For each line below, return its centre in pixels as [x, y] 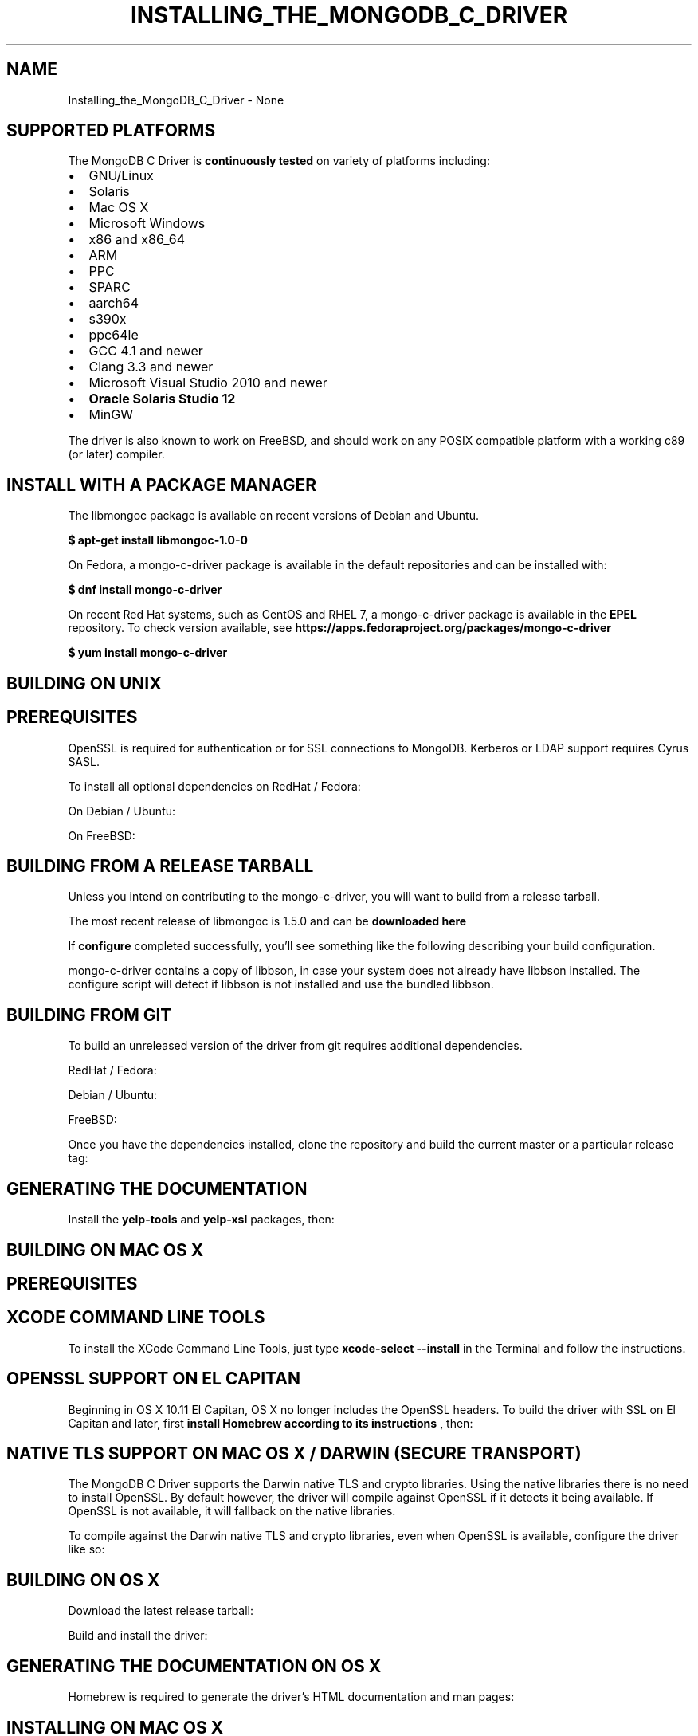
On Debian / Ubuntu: [122, 811]
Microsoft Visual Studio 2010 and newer [208, 383]
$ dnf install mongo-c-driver [145, 590]
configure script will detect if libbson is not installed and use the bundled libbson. [281, 984]
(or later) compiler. [116, 454]
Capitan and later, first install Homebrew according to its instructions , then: [271, 1423]
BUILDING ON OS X [83, 1580]
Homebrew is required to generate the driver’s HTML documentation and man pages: [291, 1697]
